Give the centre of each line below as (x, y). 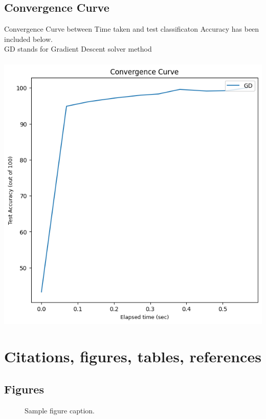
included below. (28, 39)
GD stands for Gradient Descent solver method (78, 49)
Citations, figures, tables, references (133, 356)
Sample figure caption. (60, 410)
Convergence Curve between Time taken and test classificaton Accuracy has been (132, 29)
